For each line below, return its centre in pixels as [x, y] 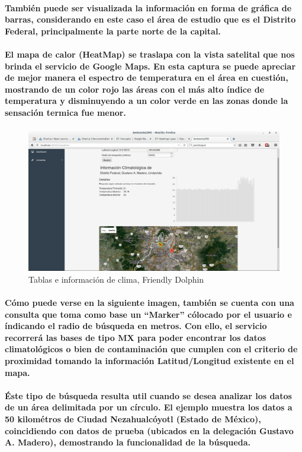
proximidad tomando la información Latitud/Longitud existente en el [150, 360]
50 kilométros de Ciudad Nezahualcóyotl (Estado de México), [133, 418]
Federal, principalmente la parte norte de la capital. [113, 31]
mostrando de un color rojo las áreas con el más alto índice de [135, 89]
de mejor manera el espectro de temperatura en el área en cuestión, [147, 78]
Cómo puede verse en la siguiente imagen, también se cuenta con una [150, 302]
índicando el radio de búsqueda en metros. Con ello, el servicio [136, 326]
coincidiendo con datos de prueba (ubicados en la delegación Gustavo [149, 430]
